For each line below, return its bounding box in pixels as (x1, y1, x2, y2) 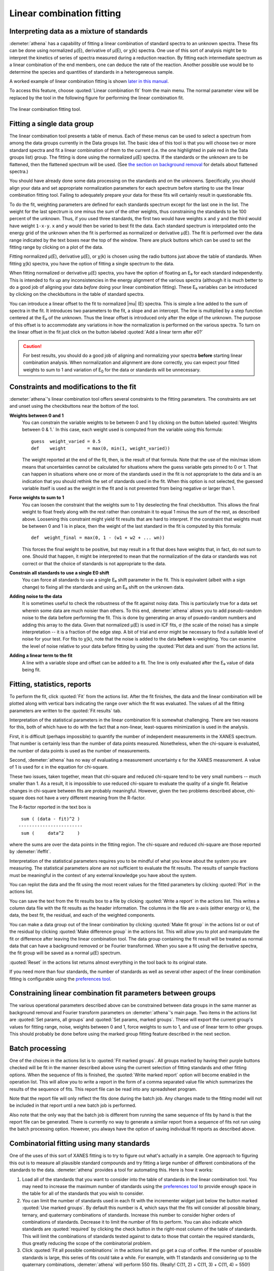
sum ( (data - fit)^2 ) (21, 816, 80, 822)
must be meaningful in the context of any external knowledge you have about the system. (9, 872, 197, 878)
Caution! (23, 343, 42, 349)
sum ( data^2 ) (21, 830, 80, 836)
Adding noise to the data (9, 593, 62, 599)
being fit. (22, 667, 41, 673)
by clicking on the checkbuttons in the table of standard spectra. (9, 291, 145, 297)
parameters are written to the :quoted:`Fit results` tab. (9, 707, 122, 714)
